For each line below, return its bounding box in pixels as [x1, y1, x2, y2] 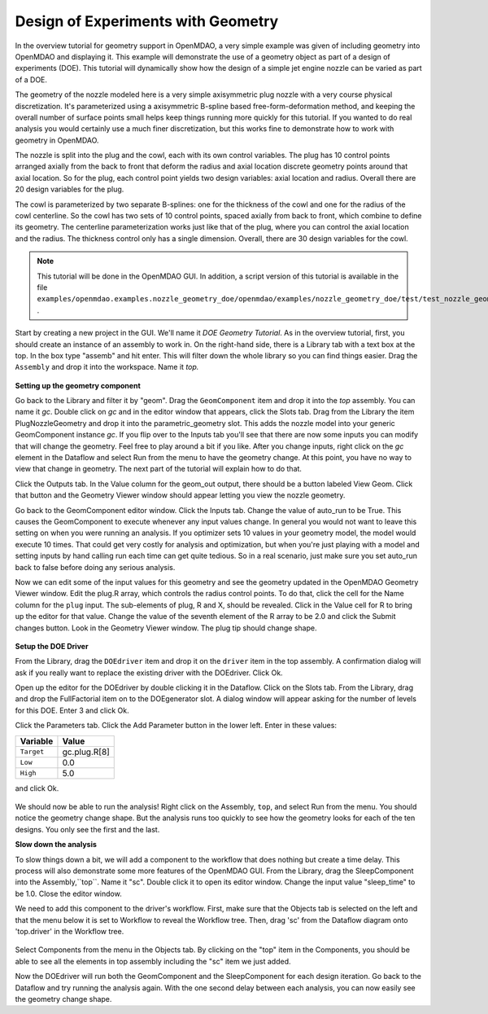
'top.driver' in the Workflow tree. [15, 926, 124, 936]
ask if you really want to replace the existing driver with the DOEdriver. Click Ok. [15, 668, 284, 678]
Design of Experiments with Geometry [15, 12, 279, 30]
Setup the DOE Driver [15, 641, 89, 651]
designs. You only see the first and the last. [15, 824, 160, 834]
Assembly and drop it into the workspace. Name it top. [15, 362, 199, 372]
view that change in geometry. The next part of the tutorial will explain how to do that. [15, 464, 303, 474]
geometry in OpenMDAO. [15, 135, 99, 145]
